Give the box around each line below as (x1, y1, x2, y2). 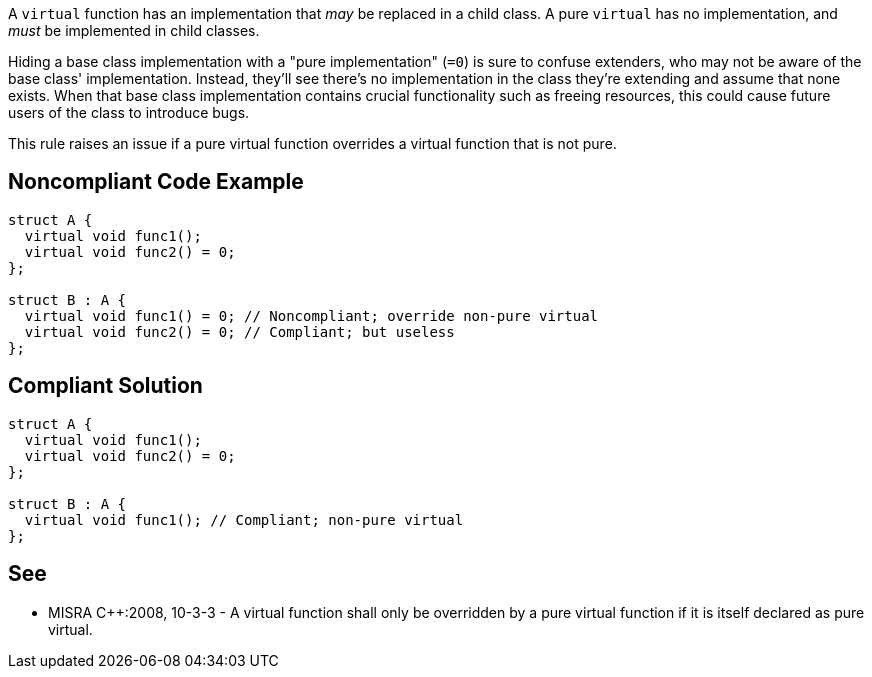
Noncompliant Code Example (8, 169, 304, 195)
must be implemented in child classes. (8, 22, 260, 39)
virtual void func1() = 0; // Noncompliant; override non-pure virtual (24, 307, 599, 324)
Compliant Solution (8, 373, 203, 399)
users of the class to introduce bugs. (8, 104, 250, 121)
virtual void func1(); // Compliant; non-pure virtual (24, 511, 464, 528)
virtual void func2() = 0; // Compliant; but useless (24, 323, 455, 340)
